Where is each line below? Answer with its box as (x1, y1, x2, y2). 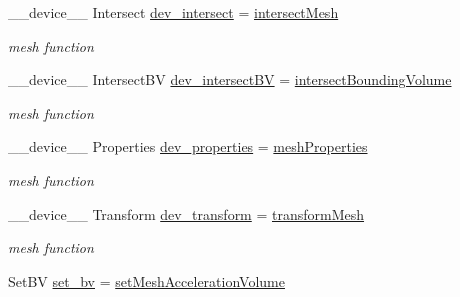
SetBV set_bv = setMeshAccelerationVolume (8, 270, 285, 291)
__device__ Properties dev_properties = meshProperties (8, 136, 368, 157)
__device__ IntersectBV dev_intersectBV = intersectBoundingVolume (8, 69, 452, 90)
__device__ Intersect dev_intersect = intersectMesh (8, 2, 339, 22)
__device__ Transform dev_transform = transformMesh (8, 203, 365, 224)
